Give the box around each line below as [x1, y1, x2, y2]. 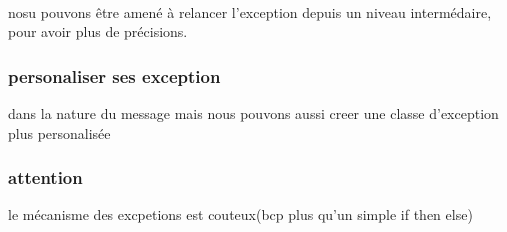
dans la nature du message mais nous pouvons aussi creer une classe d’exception [8, 103, 499, 123]
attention [8, 165, 83, 190]
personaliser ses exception [8, 63, 221, 88]
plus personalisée [8, 122, 111, 143]
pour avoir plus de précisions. [8, 21, 188, 42]
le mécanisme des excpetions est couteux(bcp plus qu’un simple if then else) [8, 204, 473, 225]
